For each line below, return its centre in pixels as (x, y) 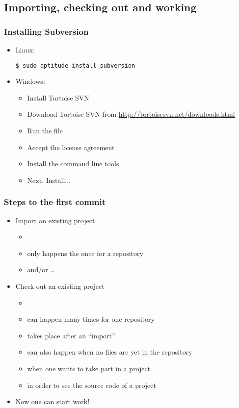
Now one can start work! (53, 401)
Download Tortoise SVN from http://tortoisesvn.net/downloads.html (131, 114)
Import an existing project (55, 220)
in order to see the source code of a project (92, 385)
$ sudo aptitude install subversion (75, 65)
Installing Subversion (46, 31)
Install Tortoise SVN (58, 97)
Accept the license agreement (71, 147)
